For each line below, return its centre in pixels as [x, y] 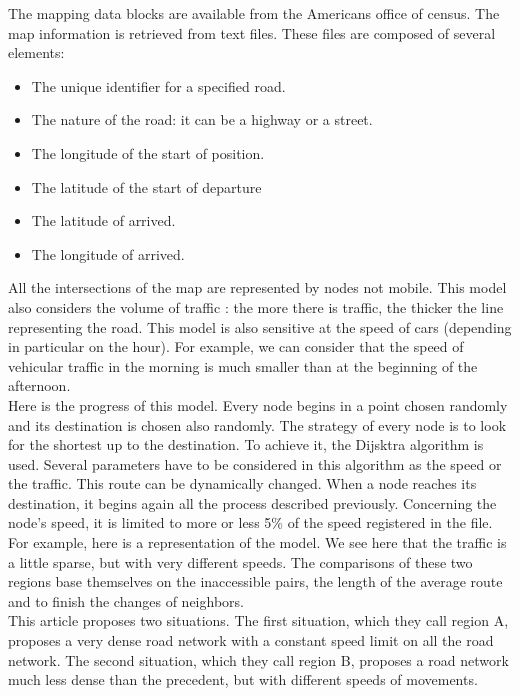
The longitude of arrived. [108, 253]
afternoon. [39, 385]
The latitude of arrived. [103, 220]
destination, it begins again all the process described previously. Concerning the [252, 502]
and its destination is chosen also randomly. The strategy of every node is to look [257, 424]
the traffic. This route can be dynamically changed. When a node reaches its [242, 483]
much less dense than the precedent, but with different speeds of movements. [243, 679]
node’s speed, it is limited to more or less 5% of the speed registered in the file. [250, 522]
